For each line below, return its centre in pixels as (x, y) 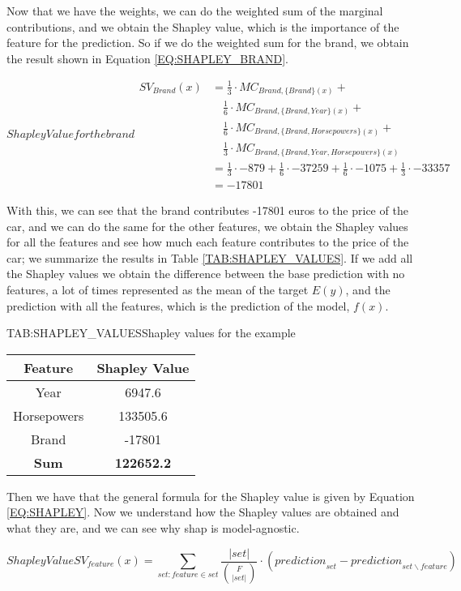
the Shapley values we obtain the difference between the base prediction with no (206, 274)
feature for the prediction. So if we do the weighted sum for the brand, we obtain (208, 43)
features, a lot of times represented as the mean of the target (158, 289)
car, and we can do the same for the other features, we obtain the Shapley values (207, 226)
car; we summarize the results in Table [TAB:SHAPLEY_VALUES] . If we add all (210, 257)
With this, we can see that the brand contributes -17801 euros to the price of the (207, 210)
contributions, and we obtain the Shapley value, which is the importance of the (203, 26)
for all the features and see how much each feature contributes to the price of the (208, 242)
